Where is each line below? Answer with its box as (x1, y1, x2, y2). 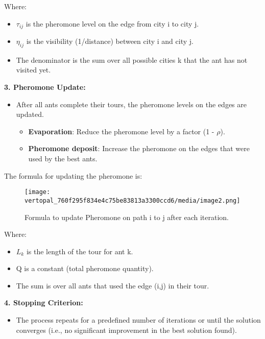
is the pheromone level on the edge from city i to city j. (26, 18, 199, 29)
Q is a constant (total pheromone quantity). (16, 263, 154, 274)
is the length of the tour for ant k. (26, 246, 133, 256)
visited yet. (16, 64, 51, 75)
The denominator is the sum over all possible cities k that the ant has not (16, 54, 248, 65)
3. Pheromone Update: (4, 82, 86, 92)
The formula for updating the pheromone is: (4, 170, 142, 181)
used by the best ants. (28, 153, 98, 163)
